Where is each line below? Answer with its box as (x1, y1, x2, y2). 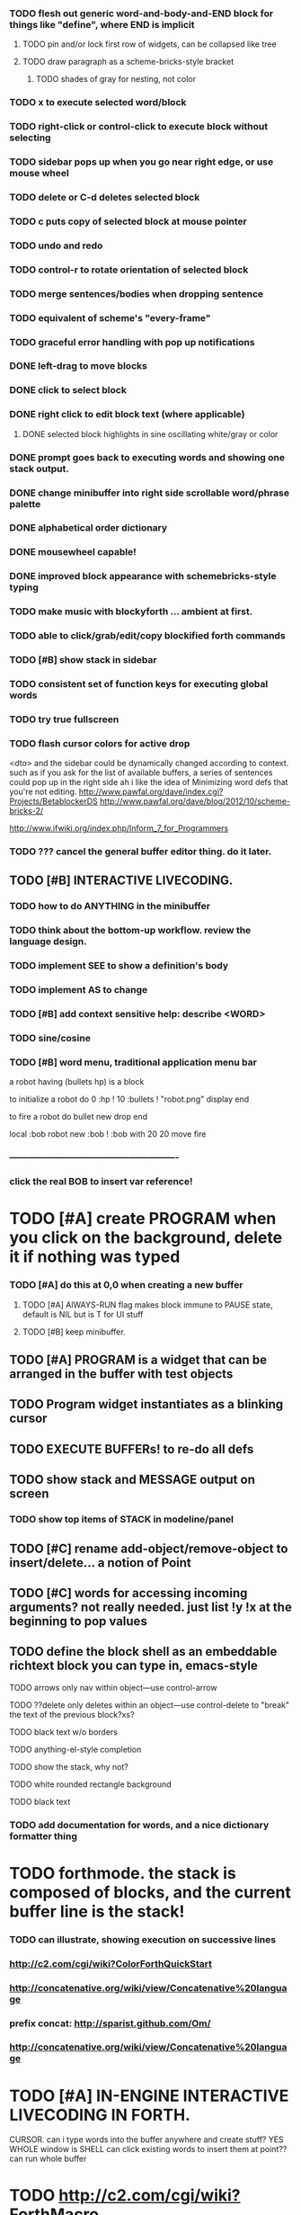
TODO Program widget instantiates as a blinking (9, 1397, 284, 1412)
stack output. (9, 462, 69, 475)
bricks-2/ (9, 806, 43, 817)
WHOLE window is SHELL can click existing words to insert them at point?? (9, 2144, 288, 2155)
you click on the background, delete (9, 1228, 283, 1248)
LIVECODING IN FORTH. (9, 2104, 191, 2125)
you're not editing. (9, 786, 77, 798)
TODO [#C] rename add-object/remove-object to (9, 1541, 288, 1556)
